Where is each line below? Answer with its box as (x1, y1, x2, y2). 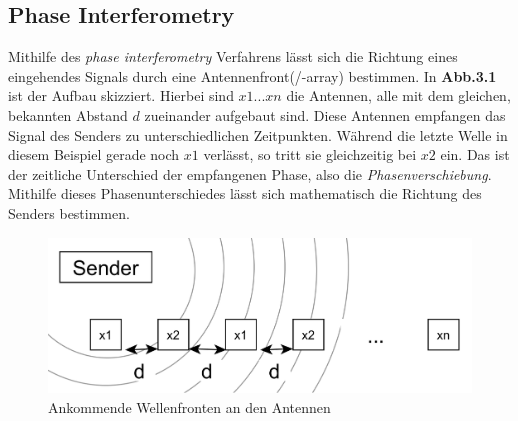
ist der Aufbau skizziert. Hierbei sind (8, 85, 234, 106)
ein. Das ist (440, 144, 510, 165)
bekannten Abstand (8, 104, 128, 125)
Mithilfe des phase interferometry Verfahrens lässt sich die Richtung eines (8, 46, 458, 67)
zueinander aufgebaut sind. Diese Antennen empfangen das (144, 104, 506, 125)
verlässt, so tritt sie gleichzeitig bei (203, 144, 417, 165)
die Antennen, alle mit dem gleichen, (286, 85, 511, 106)
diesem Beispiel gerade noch (8, 144, 180, 165)
